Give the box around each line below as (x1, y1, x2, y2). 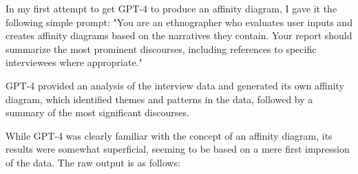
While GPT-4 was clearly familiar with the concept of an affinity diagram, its (6, 128, 333, 142)
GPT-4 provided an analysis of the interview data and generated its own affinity (6, 78, 344, 92)
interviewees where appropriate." (6, 55, 143, 69)
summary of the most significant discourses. (6, 105, 189, 120)
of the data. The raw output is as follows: (6, 155, 180, 169)
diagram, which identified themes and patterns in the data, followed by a (6, 91, 313, 106)
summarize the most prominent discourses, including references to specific (6, 41, 317, 56)
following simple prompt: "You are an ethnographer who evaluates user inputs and (6, 14, 352, 29)
